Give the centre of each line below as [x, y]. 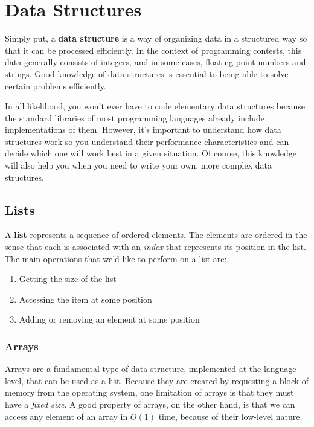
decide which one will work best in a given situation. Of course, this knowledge [151, 153]
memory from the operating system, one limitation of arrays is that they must [149, 392]
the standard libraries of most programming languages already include [135, 117]
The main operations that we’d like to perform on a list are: [116, 258]
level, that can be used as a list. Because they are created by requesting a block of [157, 380]
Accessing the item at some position [85, 299]
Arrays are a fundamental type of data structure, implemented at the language [151, 369]
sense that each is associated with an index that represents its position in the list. [155, 247]
